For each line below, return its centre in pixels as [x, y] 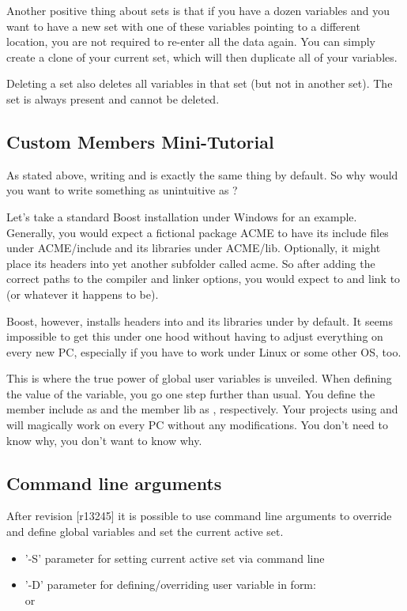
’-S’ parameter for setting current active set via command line [175, 558]
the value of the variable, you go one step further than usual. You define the [191, 393]
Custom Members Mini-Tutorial [140, 141]
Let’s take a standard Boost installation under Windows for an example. [182, 216]
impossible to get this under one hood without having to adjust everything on [195, 336]
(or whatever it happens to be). [83, 294]
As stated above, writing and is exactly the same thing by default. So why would [202, 174]
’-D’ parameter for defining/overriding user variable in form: [170, 585]
